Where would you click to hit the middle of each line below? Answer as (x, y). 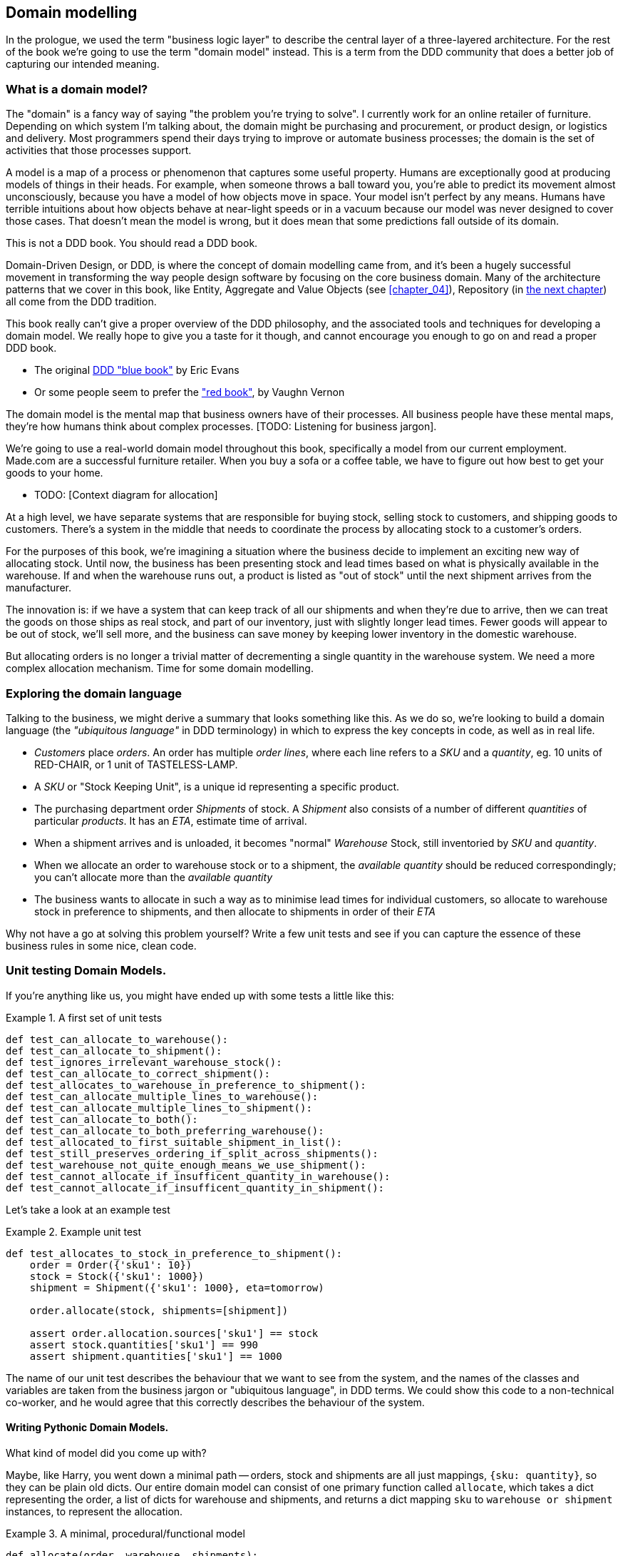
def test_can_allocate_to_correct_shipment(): (138, 1073)
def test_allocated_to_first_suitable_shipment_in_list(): (174, 1142)
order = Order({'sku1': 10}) (111, 1265)
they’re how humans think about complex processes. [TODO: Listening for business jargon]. (221, 427)
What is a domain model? (77, 89)
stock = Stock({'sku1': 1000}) (117, 1276)
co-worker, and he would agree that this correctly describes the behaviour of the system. (215, 1402)
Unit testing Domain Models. (86, 971)
